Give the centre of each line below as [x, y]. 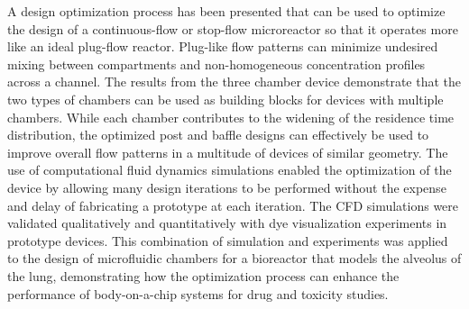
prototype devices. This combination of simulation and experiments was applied [228, 240]
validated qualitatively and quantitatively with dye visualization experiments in [227, 223]
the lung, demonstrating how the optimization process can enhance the [203, 275]
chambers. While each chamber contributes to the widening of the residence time [231, 117]
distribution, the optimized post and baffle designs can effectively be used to [218, 135]
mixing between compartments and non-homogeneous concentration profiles [216, 64]
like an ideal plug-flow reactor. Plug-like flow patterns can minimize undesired [223, 46]
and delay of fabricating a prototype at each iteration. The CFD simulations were [233, 205]
